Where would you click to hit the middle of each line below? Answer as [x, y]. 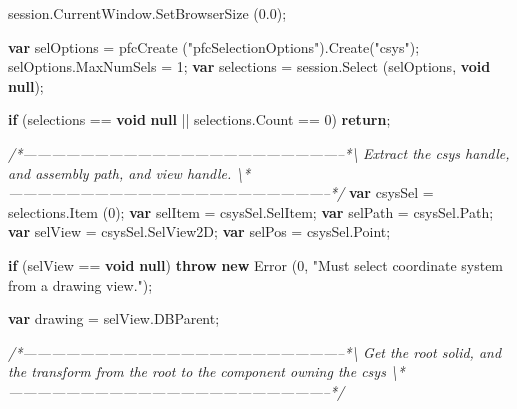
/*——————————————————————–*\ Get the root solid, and [255, 351]
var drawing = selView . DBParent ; [114, 318]
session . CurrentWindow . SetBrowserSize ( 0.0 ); [147, 13]
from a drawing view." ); [80, 284]
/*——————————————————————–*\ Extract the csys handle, [259, 152]
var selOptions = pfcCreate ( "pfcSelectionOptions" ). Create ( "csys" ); [214, 46]
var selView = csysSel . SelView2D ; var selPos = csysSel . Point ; [199, 231]
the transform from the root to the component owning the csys [197, 371]
